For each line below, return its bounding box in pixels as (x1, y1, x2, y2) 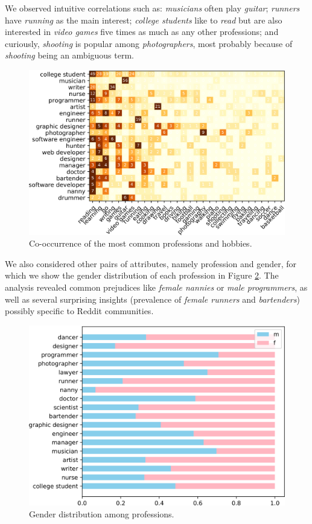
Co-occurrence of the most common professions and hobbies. (29, 237, 252, 250)
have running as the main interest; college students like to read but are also (5, 13, 282, 26)
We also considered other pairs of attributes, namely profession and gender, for (5, 257, 296, 270)
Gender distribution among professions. (29, 507, 174, 520)
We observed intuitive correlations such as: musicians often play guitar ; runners (5, 2, 300, 14)
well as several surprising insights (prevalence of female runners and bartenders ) (5, 292, 300, 305)
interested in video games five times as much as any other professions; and (5, 25, 279, 38)
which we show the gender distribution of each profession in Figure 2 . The (5, 269, 279, 282)
